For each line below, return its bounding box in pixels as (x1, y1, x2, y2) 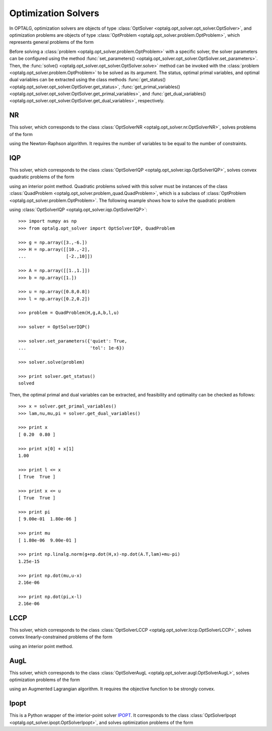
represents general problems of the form (9, 39, 94, 45)
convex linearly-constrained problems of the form (9, 634, 113, 640)
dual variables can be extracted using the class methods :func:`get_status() (9, 77, 166, 83)
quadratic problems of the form (9, 174, 75, 180)
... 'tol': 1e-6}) (18, 345, 125, 351)
